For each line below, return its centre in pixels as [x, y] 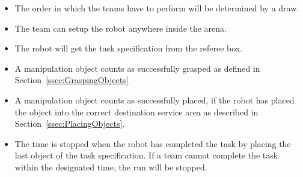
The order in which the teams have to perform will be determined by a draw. [157, 8]
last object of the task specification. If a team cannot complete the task [146, 155]
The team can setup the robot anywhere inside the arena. [121, 28]
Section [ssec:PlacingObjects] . [70, 123]
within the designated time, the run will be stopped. [111, 167]
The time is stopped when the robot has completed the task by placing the [153, 143]
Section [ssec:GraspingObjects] [72, 80]
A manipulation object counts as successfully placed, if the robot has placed [155, 100]
